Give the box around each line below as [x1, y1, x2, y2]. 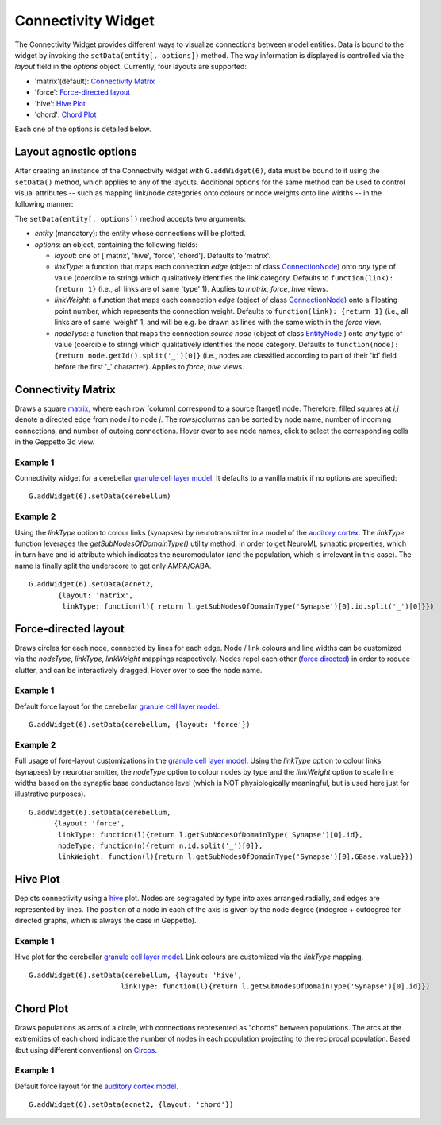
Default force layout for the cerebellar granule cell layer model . [14, 702, 220, 711]
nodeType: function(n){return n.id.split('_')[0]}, [58, 841, 263, 850]
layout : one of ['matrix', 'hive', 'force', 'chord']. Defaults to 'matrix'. [54, 250, 271, 260]
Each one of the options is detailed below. [14, 124, 151, 134]
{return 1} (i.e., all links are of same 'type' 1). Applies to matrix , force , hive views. [54, 284, 328, 294]
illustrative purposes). [14, 789, 86, 798]
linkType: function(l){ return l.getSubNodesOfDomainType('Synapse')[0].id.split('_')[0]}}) [62, 601, 435, 611]
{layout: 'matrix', [58, 590, 134, 600]
